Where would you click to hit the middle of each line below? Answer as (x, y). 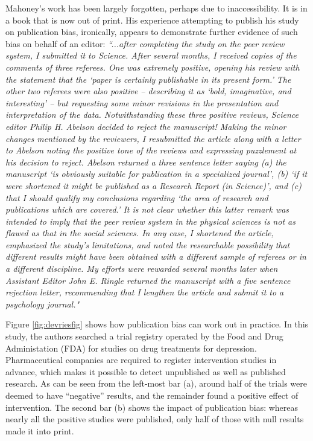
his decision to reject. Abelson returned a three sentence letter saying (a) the (146, 162)
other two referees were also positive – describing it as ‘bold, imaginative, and (148, 91)
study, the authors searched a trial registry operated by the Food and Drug (144, 336)
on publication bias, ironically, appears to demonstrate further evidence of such (152, 32)
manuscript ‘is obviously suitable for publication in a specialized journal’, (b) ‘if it (156, 174)
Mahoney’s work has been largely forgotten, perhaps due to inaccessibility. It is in (156, 8)
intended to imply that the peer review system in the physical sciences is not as (150, 221)
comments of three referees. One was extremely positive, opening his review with (153, 67)
